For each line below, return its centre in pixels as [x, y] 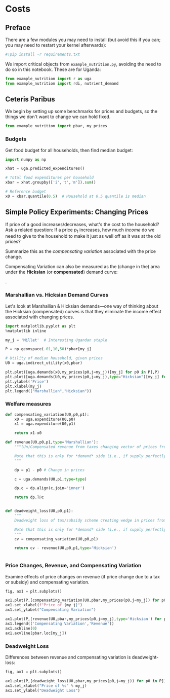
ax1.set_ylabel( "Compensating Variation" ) [51, 610]
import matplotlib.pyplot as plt [40, 326]
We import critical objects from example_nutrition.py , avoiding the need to [83, 64]
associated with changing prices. [40, 317]
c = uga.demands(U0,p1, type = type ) [51, 479]
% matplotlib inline [26, 331]
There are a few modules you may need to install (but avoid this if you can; [83, 40]
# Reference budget [26, 192]
